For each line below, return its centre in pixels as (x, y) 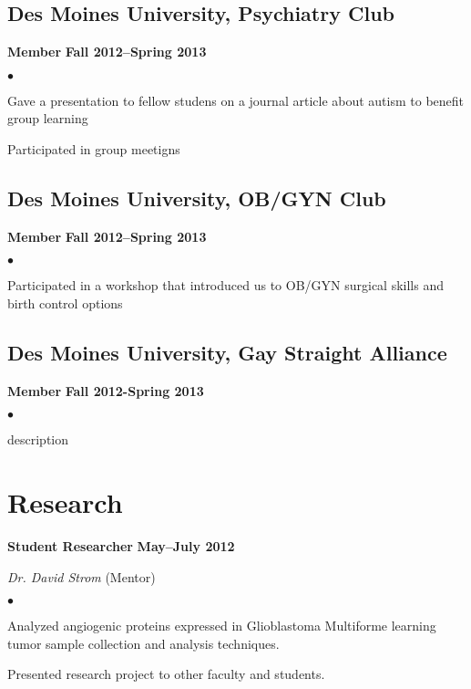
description (38, 439)
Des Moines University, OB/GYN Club (197, 198)
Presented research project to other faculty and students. (166, 674)
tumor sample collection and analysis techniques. (143, 643)
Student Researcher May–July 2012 (121, 546)
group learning (48, 118)
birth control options (65, 303)
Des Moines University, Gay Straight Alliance (227, 352)
